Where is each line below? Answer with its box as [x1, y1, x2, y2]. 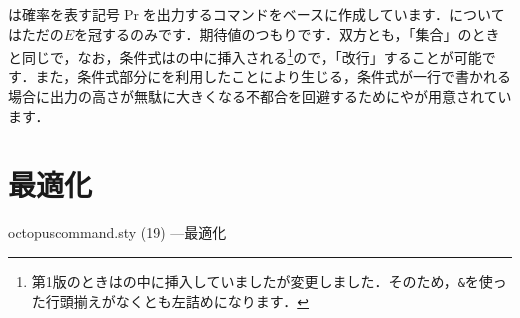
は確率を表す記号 [8, 4, 120, 24]
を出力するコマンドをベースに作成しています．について [142, 4, 505, 24]
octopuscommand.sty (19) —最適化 [8, 222, 227, 243]
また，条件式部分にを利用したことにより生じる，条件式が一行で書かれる [35, 66, 511, 87]
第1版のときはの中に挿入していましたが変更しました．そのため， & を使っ [31, 270, 507, 291]
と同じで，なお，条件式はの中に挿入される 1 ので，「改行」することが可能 [8, 44, 482, 67]
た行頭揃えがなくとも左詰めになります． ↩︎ [31, 290, 309, 311]
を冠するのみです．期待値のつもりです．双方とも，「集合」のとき [74, 23, 500, 44]
